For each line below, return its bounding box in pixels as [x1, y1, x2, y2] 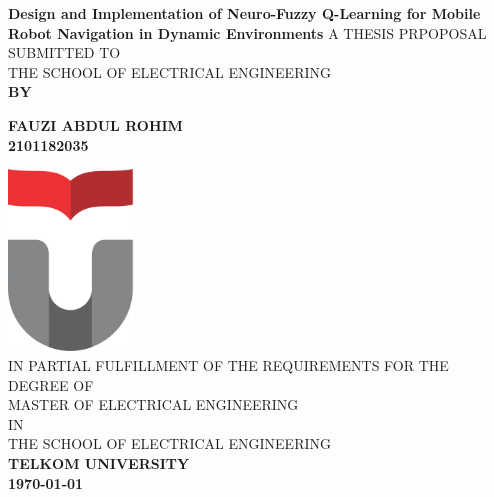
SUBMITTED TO [8, 42, 121, 63]
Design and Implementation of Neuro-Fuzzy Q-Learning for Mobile [8, 3, 481, 23]
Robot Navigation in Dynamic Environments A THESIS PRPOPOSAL [8, 22, 487, 43]
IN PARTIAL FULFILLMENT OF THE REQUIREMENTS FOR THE [8, 354, 449, 375]
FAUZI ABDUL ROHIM [8, 114, 183, 135]
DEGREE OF [8, 374, 94, 395]
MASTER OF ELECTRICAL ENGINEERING [8, 394, 299, 415]
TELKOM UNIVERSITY [8, 452, 190, 473]
